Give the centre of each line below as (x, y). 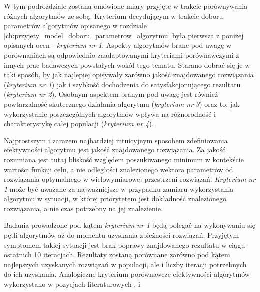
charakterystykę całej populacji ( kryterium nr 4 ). (79, 123)
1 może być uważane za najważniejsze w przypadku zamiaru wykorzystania (119, 189)
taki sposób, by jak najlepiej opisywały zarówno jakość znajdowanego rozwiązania (129, 74)
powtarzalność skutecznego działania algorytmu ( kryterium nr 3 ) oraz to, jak (122, 103)
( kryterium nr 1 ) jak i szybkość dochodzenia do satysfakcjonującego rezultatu (122, 84)
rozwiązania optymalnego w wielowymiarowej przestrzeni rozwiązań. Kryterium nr (130, 179)
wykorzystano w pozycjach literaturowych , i (72, 284)
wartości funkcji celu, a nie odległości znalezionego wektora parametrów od (119, 169)
